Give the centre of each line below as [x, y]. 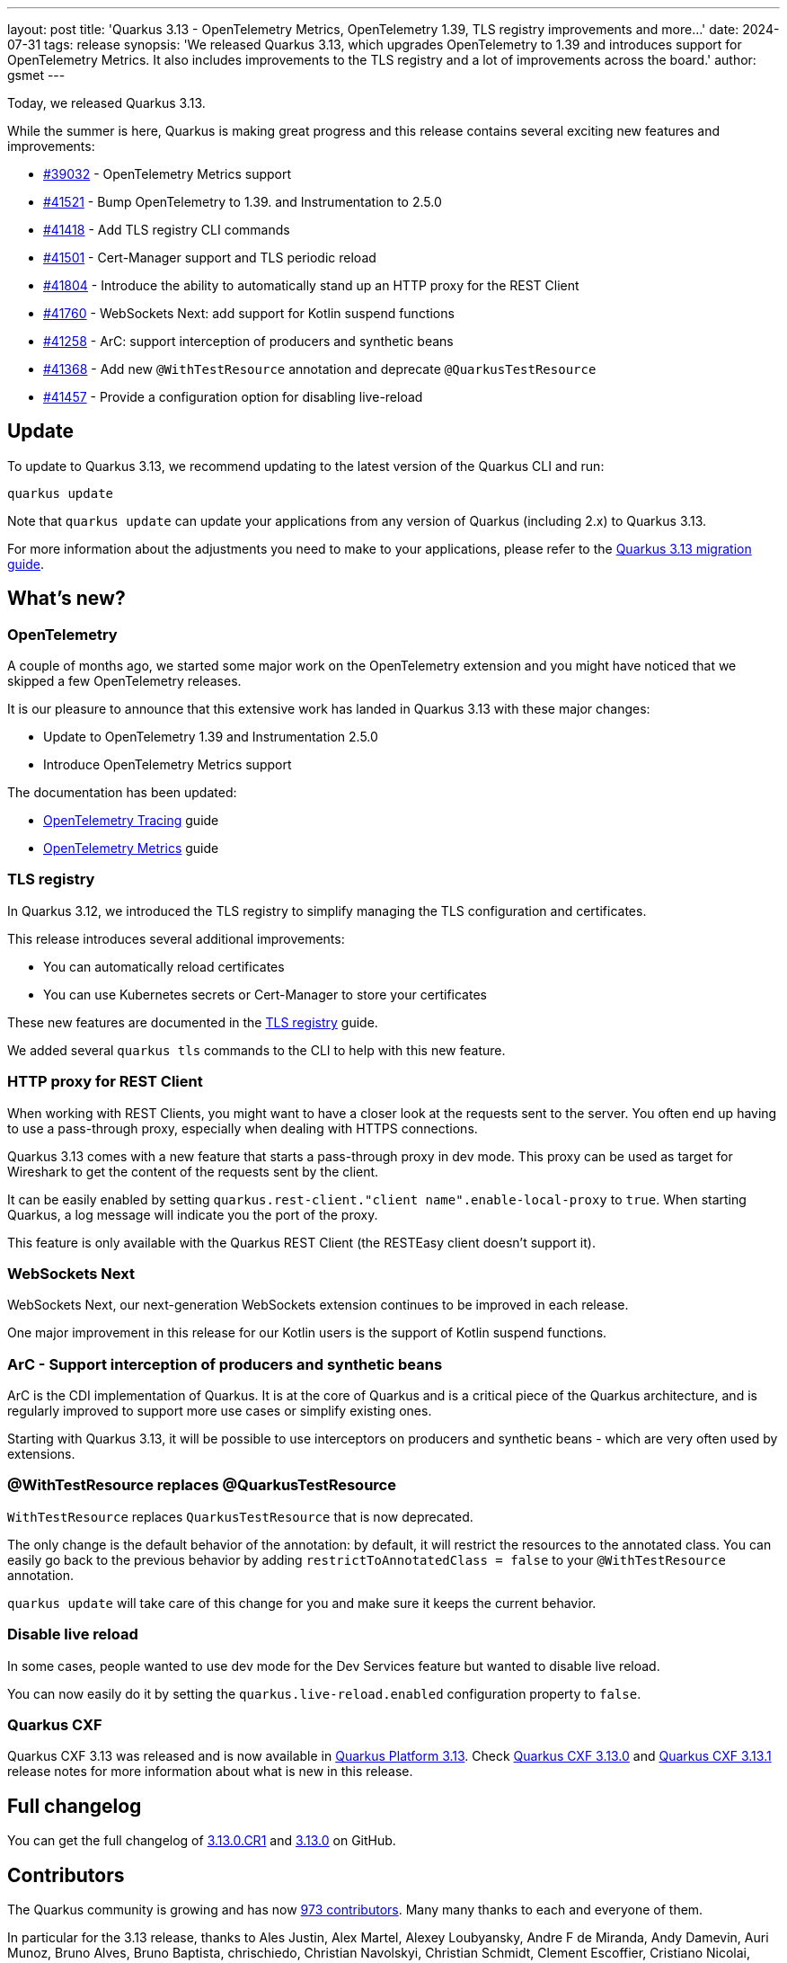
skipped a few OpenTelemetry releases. [124, 681]
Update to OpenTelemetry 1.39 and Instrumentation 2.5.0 [211, 737]
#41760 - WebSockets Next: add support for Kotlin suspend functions [249, 313]
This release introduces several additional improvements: [176, 938]
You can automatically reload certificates [164, 966]
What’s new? [66, 599]
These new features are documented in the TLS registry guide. [193, 1022]
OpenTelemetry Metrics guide [131, 848]
